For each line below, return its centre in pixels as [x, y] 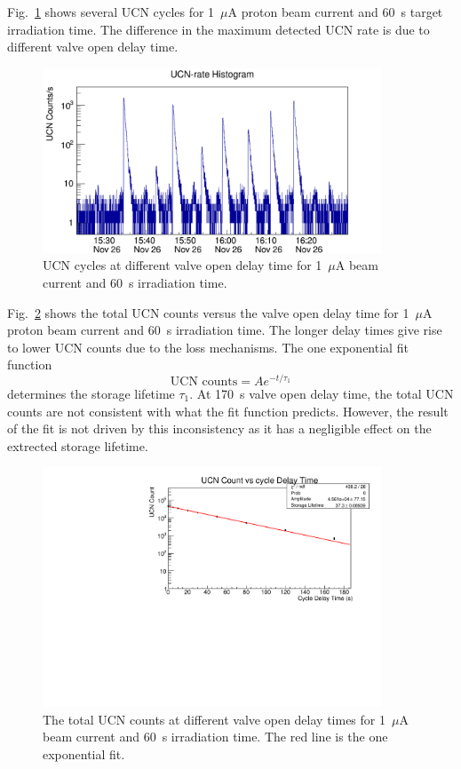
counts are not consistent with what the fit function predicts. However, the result [228, 411]
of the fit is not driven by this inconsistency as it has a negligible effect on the [219, 428]
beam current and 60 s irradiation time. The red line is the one [215, 737]
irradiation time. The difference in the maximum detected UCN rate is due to [219, 29]
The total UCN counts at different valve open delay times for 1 [214, 719]
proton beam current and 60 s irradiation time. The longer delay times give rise [225, 330]
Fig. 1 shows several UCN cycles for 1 [111, 12]
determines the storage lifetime [91, 393]
